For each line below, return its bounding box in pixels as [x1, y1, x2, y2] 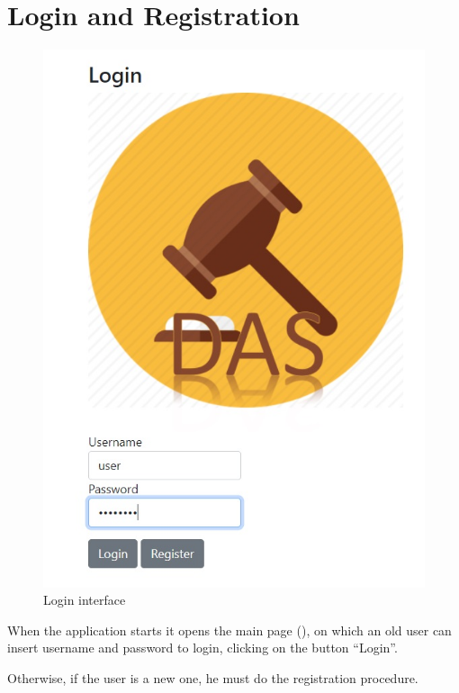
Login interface [43, 590, 126, 609]
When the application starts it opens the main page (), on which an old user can [7, 620, 452, 639]
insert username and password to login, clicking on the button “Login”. [7, 638, 398, 657]
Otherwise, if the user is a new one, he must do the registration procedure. [7, 668, 418, 687]
